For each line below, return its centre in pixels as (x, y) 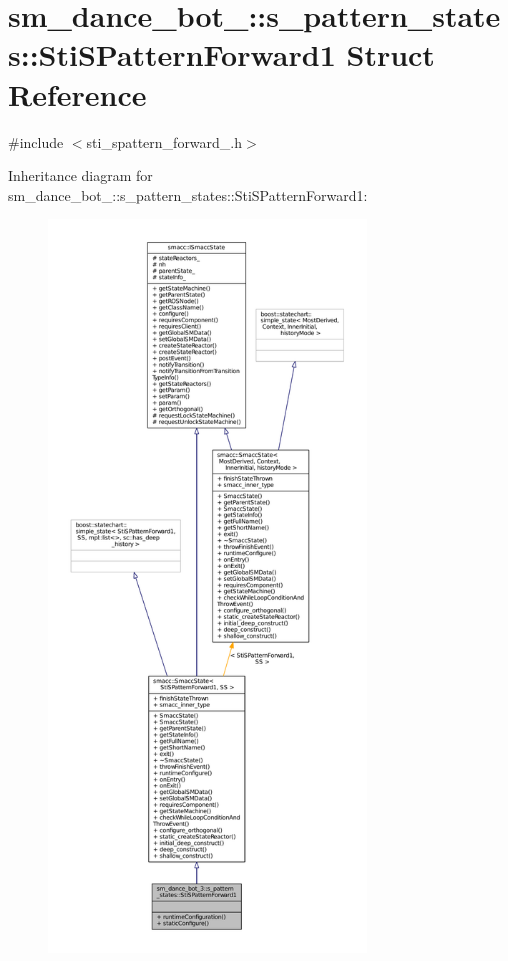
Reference (77, 93)
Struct (390, 54)
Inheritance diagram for (80, 175)
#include (36, 141)
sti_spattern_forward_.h (164, 141)
